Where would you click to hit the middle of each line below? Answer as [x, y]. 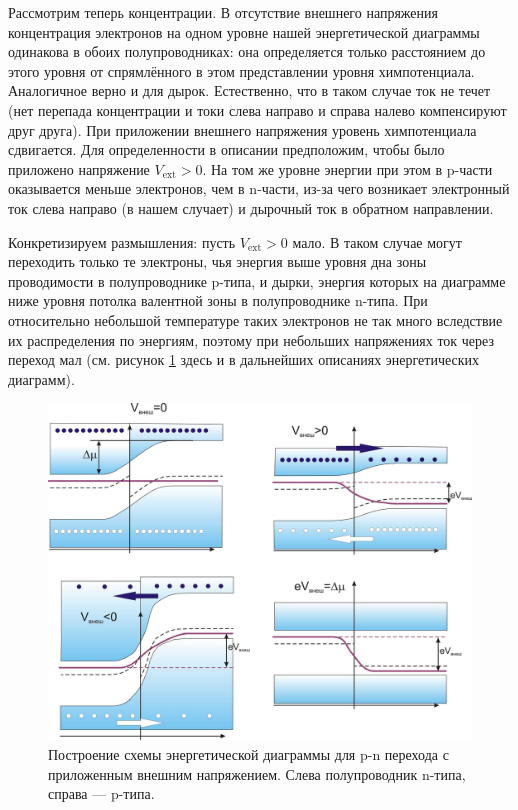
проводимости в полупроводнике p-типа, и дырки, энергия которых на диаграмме [257, 280]
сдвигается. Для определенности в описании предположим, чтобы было [226, 149]
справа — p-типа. [101, 793]
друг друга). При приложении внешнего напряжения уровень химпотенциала [242, 129]
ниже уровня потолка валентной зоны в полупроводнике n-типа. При [218, 300]
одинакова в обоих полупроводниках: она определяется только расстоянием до [247, 51]
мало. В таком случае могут [377, 241]
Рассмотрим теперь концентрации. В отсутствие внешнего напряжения [223, 12]
